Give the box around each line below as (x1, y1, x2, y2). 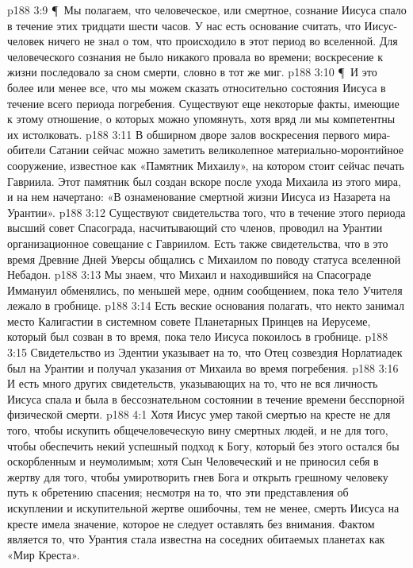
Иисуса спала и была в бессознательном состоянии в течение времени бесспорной (7, 390, 405, 407)
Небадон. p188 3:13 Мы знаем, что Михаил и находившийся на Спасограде (7, 266, 372, 283)
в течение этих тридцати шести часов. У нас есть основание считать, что (7, 17, 361, 33)
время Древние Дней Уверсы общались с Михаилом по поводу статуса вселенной (7, 250, 401, 267)
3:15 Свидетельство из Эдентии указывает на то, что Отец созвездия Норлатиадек (7, 344, 403, 361)
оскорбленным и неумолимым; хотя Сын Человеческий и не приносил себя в (7, 453, 379, 469)
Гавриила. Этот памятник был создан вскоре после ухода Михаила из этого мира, (7, 172, 401, 189)
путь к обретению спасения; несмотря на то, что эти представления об (7, 484, 349, 500)
